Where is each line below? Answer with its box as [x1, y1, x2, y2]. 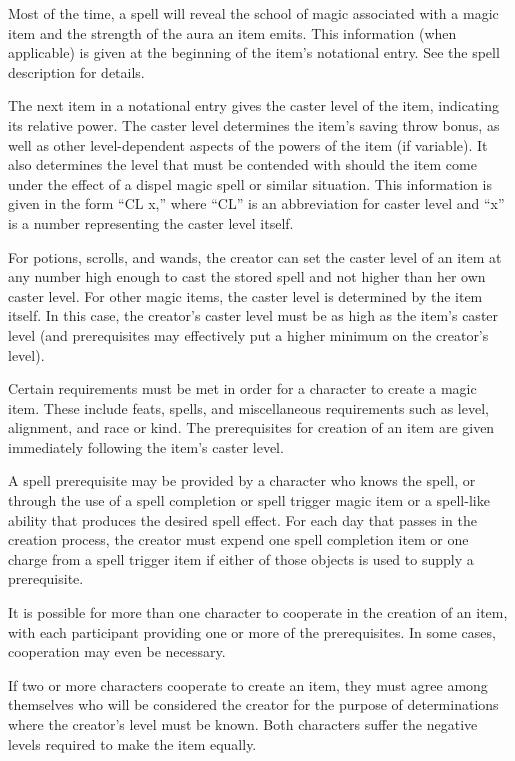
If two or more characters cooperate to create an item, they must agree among [8, 674, 488, 695]
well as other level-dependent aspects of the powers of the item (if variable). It [8, 134, 488, 155]
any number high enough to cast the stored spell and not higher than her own [8, 266, 486, 287]
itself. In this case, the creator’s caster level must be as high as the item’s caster [8, 305, 499, 326]
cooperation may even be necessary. [8, 641, 226, 662]
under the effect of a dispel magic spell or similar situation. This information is [8, 173, 493, 194]
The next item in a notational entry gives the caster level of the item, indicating [8, 95, 499, 116]
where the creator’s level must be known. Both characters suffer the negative [8, 714, 478, 734]
